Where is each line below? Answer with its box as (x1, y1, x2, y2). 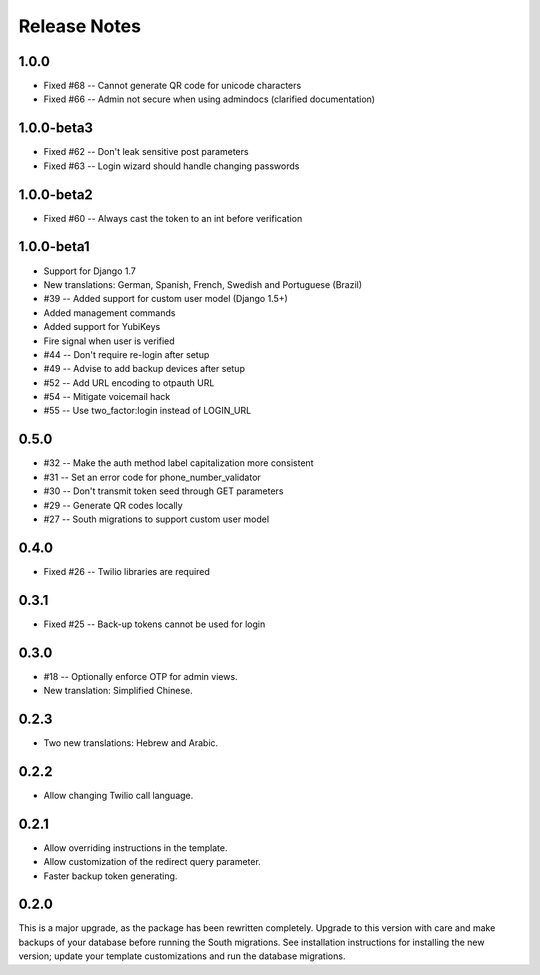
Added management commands (43, 306, 176, 319)
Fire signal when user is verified (43, 335, 175, 347)
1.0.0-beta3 (18, 120, 94, 137)
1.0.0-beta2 (18, 186, 94, 203)
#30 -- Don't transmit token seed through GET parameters (43, 485, 284, 497)
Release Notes (18, 15, 142, 37)
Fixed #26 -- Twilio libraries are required (43, 565, 210, 577)
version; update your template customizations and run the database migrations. (18, 950, 346, 962)
